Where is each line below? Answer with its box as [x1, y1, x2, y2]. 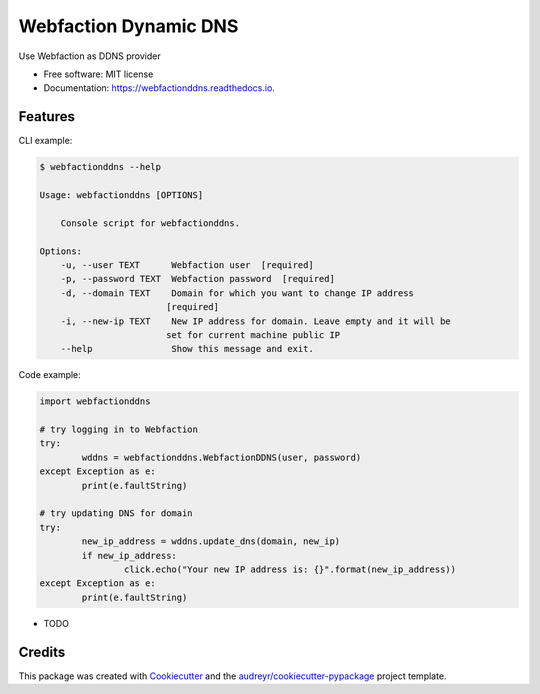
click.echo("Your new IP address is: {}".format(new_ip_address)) [123, 563, 457, 575]
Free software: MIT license [43, 68, 154, 80]
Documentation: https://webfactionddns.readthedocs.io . [43, 82, 275, 94]
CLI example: [18, 135, 73, 147]
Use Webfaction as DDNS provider [18, 50, 161, 62]
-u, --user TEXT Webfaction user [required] [60, 259, 314, 270]
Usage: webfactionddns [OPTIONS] [39, 190, 204, 200]
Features [18, 108, 75, 125]
